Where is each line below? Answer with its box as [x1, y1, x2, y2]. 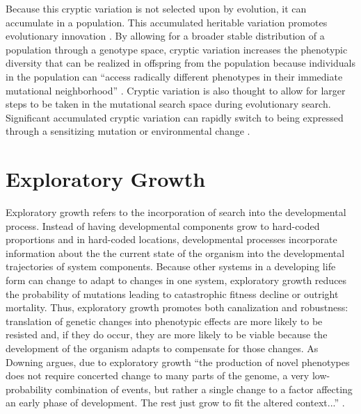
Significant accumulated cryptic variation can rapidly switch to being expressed [6, 110, 344, 124]
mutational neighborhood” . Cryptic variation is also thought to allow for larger [6, 83, 346, 97]
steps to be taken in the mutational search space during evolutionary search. [6, 97, 331, 111]
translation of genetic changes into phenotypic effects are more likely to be [6, 313, 323, 328]
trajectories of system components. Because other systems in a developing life [6, 259, 336, 274]
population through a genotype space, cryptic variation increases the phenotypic [6, 42, 348, 56]
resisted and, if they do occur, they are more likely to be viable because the [6, 327, 328, 342]
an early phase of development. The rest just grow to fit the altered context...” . [6, 395, 345, 410]
